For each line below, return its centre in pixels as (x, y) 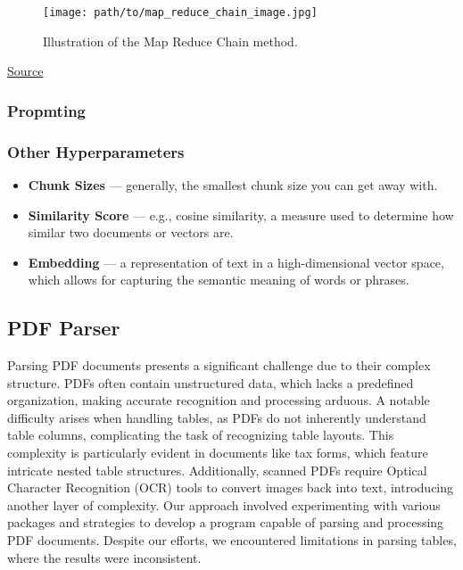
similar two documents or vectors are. (131, 232)
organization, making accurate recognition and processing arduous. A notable (219, 400)
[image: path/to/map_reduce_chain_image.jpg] (180, 12)
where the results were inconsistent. (104, 557)
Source (25, 71)
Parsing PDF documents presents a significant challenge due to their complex (219, 365)
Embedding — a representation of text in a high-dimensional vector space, (236, 262)
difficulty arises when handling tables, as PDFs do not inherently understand (217, 417)
